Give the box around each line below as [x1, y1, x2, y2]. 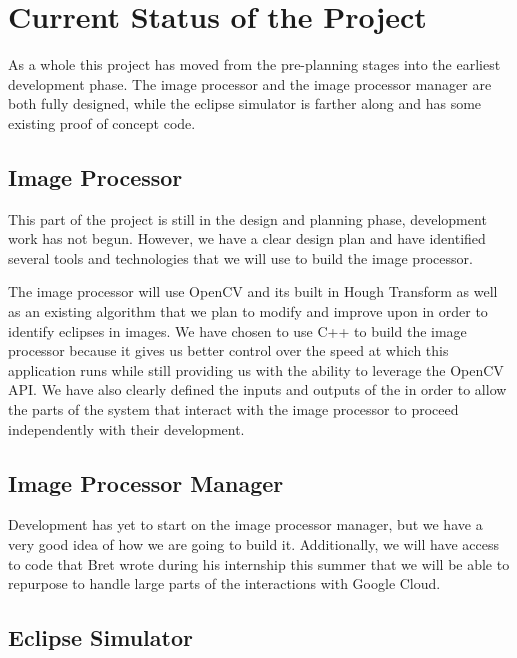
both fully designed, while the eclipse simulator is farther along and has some [8, 93, 482, 114]
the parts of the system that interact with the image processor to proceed [8, 399, 459, 420]
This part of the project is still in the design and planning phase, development [8, 208, 487, 229]
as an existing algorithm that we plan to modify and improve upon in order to [8, 301, 488, 322]
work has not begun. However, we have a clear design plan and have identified [8, 228, 486, 249]
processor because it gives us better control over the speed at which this [8, 340, 449, 361]
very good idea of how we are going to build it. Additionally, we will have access [8, 534, 499, 555]
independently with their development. [8, 418, 245, 439]
